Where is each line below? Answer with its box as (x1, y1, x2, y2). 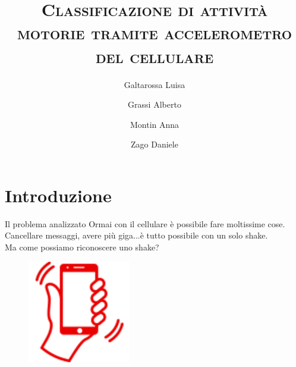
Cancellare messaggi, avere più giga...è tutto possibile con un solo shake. (5, 229, 268, 241)
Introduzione (5, 183, 112, 207)
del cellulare (95, 43, 214, 68)
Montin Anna (130, 118, 180, 130)
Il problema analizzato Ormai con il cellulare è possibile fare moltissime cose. (5, 217, 285, 230)
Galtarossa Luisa (124, 78, 185, 90)
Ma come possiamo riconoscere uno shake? (5, 241, 159, 253)
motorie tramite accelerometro (17, 20, 292, 45)
